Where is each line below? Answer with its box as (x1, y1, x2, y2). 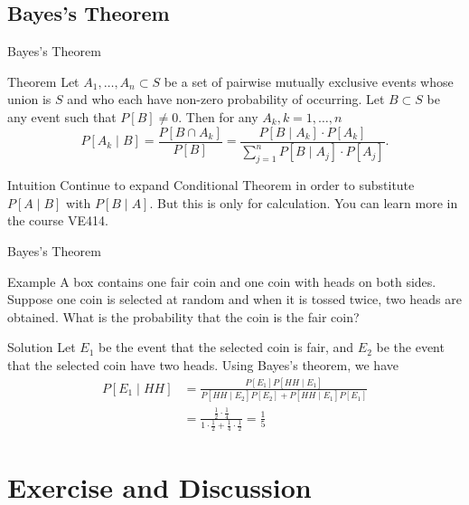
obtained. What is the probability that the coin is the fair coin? (7, 307, 360, 326)
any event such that (7, 107, 117, 126)
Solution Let (7, 338, 76, 357)
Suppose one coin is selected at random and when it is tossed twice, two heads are (7, 290, 462, 309)
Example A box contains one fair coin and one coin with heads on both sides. (7, 272, 436, 291)
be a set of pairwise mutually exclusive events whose (164, 71, 454, 91)
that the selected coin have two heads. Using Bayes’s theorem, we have (7, 356, 399, 375)
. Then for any (178, 107, 258, 126)
